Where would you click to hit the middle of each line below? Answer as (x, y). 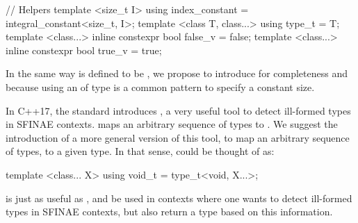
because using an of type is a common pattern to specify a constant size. (160, 86)
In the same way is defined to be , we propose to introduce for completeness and (177, 73)
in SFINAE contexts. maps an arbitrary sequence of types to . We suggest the (172, 124)
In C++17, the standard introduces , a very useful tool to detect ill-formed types (178, 110)
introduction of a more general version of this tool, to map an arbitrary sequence (178, 137)
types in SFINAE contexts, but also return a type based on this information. (169, 212)
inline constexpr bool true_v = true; (84, 50)
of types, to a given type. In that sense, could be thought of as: (140, 151)
